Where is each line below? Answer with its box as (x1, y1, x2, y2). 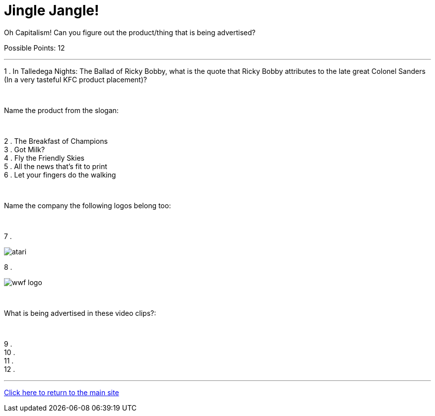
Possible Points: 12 (4, 43, 65, 52)
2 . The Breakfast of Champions (4, 136, 108, 145)
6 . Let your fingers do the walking (4, 170, 116, 179)
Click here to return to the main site (4, 388, 119, 397)
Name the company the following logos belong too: (4, 201, 171, 210)
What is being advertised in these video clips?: (4, 308, 156, 317)
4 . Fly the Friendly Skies (4, 153, 84, 162)
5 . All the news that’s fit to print (4, 162, 107, 171)
